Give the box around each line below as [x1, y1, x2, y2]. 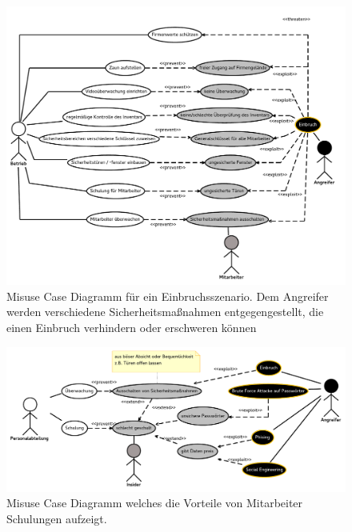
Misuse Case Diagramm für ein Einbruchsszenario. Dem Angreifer [6, 287, 329, 304]
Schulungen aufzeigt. [6, 510, 107, 526]
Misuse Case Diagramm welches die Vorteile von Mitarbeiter [6, 494, 303, 511]
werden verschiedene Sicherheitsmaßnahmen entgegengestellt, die [6, 303, 324, 320]
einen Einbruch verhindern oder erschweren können [6, 319, 257, 335]
